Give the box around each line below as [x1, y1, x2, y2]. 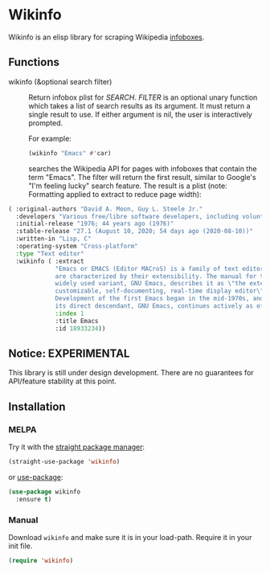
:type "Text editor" [15, 249, 84, 258]
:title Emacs [55, 317, 99, 325]
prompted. [28, 118, 63, 128]
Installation [8, 399, 66, 413]
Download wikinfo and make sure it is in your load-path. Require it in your [8, 532, 252, 542]
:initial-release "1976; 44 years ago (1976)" [15, 219, 174, 228]
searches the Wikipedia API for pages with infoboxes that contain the [28, 163, 257, 174]
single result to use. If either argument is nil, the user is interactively [28, 109, 253, 119]
